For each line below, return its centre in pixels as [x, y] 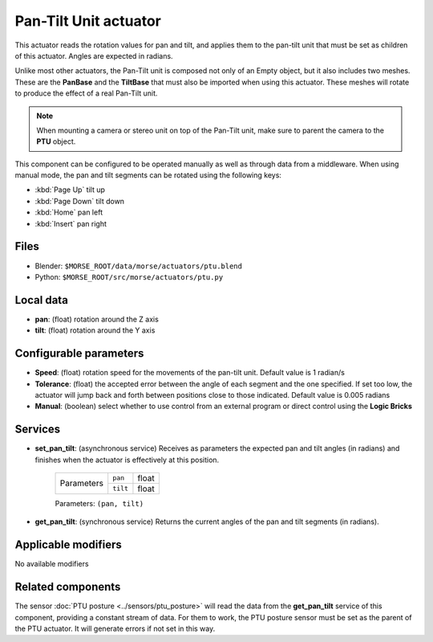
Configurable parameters [79, 354]
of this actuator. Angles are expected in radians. [94, 55]
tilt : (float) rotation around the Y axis [95, 330]
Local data [41, 300]
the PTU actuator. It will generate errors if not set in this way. [115, 628]
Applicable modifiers [68, 545]
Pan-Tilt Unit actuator [88, 21]
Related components [68, 587]
